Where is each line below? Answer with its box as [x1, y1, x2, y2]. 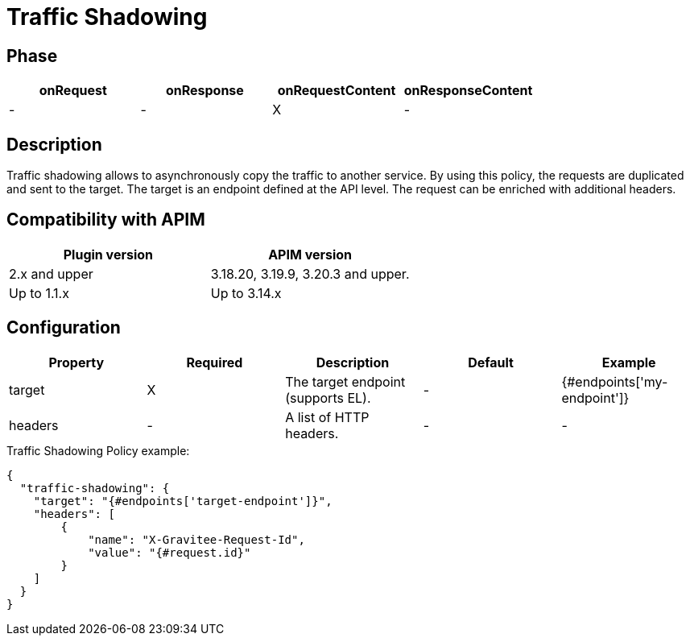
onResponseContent [403, 82, 533, 99]
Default [468, 354, 514, 371]
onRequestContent [277, 82, 396, 99]
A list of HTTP [285, 408, 370, 425]
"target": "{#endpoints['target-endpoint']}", [33, 494, 333, 507]
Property [48, 354, 105, 371]
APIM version [268, 246, 353, 263]
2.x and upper [9, 265, 93, 282]
